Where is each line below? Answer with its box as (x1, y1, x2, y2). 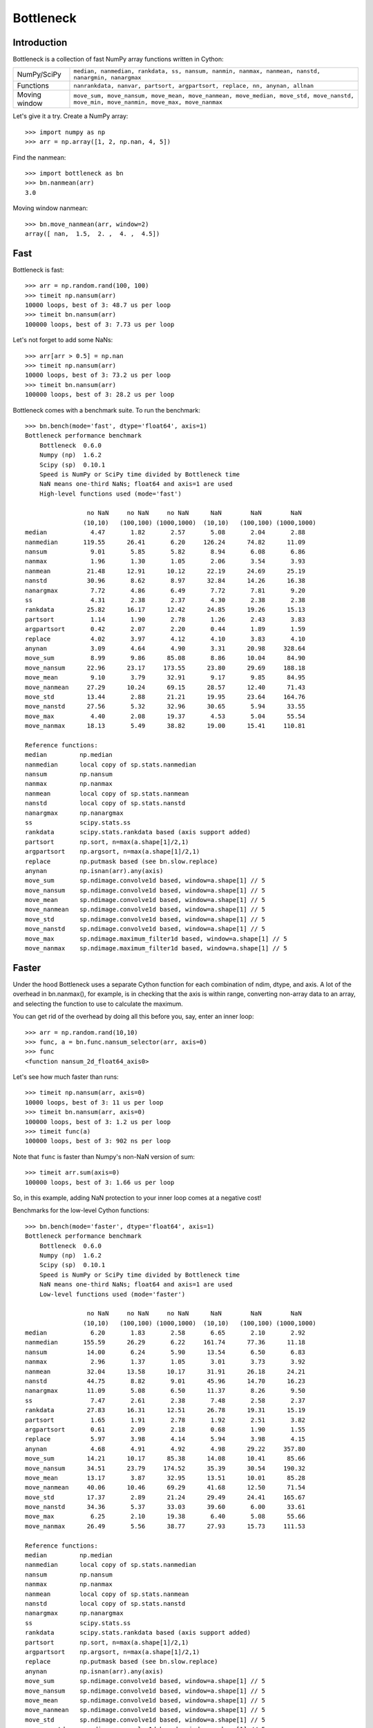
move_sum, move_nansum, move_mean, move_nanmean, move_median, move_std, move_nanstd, (73, 92, 355, 100)
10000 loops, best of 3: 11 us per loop (25, 1098, 164, 1106)
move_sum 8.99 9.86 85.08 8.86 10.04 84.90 (25, 654, 306, 662)
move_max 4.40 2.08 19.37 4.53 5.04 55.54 (25, 712, 306, 720)
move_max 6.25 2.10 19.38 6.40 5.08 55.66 (25, 1512, 306, 1521)
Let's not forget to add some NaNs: (12, 336, 113, 344)
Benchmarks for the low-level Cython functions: (12, 1206, 150, 1214)
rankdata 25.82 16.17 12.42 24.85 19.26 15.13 (25, 605, 306, 614)
